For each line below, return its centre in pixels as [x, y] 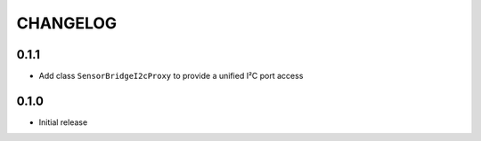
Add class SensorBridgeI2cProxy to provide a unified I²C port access [171, 76]
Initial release [63, 122]
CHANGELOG [67, 23]
